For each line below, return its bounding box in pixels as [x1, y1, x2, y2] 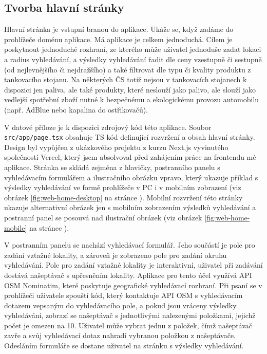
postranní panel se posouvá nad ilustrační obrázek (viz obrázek [4, 212, 202, 222]
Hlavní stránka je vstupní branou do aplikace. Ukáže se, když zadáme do [4, 24, 234, 34]
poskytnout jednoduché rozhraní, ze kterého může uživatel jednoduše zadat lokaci [4, 44, 261, 54]
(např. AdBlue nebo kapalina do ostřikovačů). [4, 104, 148, 115]
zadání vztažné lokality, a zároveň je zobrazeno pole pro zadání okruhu [4, 249, 227, 260]
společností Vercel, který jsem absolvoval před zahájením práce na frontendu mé [4, 152, 256, 162]
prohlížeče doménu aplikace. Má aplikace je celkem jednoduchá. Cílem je [4, 33, 233, 44]
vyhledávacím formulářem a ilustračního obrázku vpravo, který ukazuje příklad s [4, 172, 258, 182]
